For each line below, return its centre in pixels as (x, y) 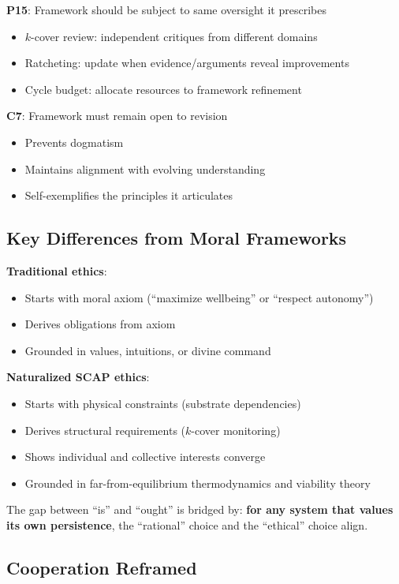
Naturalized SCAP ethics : (78, 377)
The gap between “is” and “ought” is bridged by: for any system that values (200, 509)
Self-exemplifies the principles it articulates (129, 195)
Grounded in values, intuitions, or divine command (148, 350)
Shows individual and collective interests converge (145, 457)
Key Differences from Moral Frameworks (177, 238)
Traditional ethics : (57, 270)
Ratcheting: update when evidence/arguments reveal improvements (187, 63)
